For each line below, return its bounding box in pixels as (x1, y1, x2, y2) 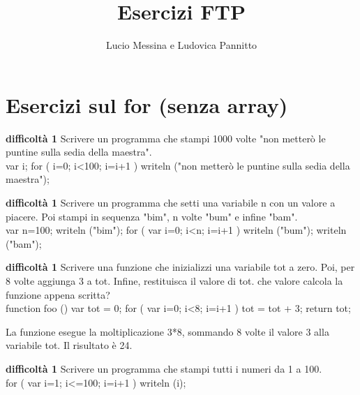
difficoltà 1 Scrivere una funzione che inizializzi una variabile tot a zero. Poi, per (6, 260, 355, 274)
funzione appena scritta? (6, 287, 110, 301)
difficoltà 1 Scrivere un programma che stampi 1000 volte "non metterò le (6, 131, 326, 145)
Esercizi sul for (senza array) (6, 90, 288, 119)
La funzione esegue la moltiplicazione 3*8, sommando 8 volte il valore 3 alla (6, 324, 329, 338)
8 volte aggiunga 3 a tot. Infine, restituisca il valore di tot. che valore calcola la (6, 274, 343, 288)
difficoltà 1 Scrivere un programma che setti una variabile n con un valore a (6, 195, 336, 210)
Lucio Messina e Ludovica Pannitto (105, 38, 257, 52)
